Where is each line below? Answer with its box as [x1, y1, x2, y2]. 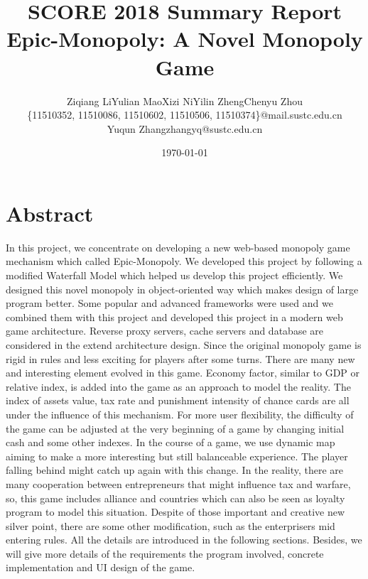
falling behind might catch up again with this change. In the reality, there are [6, 462, 344, 477]
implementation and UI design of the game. [6, 560, 195, 575]
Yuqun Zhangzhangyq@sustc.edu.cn [107, 121, 263, 136]
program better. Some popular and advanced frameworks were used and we [6, 296, 333, 310]
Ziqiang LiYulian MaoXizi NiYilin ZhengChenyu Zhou [67, 93, 303, 108]
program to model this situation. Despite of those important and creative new [6, 504, 345, 519]
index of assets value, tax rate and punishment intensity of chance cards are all [6, 393, 350, 408]
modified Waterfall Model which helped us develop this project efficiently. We [6, 268, 343, 282]
